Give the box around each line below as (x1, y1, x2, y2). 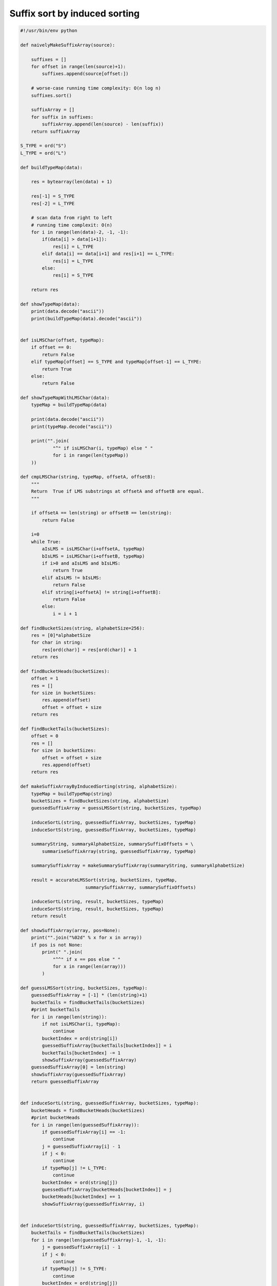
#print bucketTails (31, 1007, 81, 1013)
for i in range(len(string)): (31, 1014, 107, 1020)
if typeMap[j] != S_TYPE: (42, 1266, 107, 1272)
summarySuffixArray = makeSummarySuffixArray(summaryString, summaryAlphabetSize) (31, 863, 245, 869)
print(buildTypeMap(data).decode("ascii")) (31, 315, 142, 321)
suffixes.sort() (31, 93, 72, 98)
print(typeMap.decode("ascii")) (31, 423, 113, 430)
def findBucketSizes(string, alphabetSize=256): (20, 625, 145, 631)
